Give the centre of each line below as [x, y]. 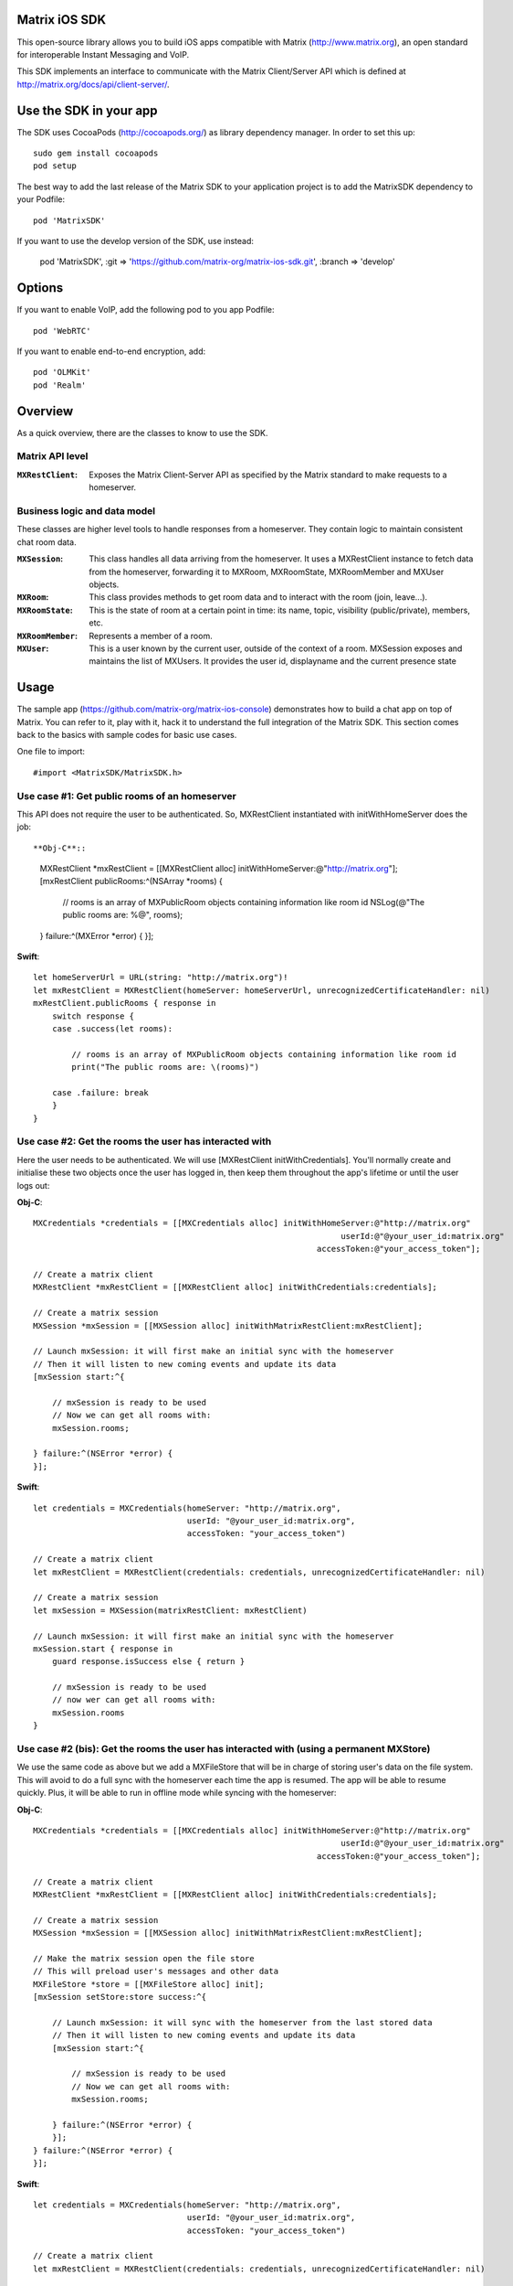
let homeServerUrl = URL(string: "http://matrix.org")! [161, 977]
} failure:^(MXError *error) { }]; [97, 935]
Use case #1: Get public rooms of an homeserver [126, 796]
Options [40, 288]
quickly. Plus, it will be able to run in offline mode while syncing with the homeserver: [177, 1793]
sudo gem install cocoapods [96, 153]
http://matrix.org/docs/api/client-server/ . [93, 84]
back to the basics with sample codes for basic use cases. [127, 734]
